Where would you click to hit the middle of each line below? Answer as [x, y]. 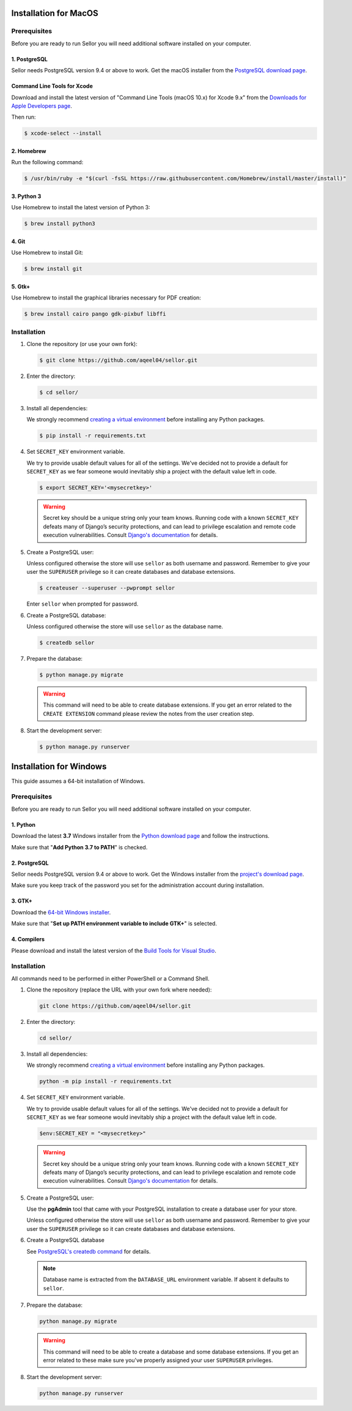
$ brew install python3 [60, 224]
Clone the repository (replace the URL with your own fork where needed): [119, 990]
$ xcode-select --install [63, 134]
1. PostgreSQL [30, 59]
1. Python [24, 824]
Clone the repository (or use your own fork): [82, 344]
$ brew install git [53, 269]
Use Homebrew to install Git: [47, 253]
